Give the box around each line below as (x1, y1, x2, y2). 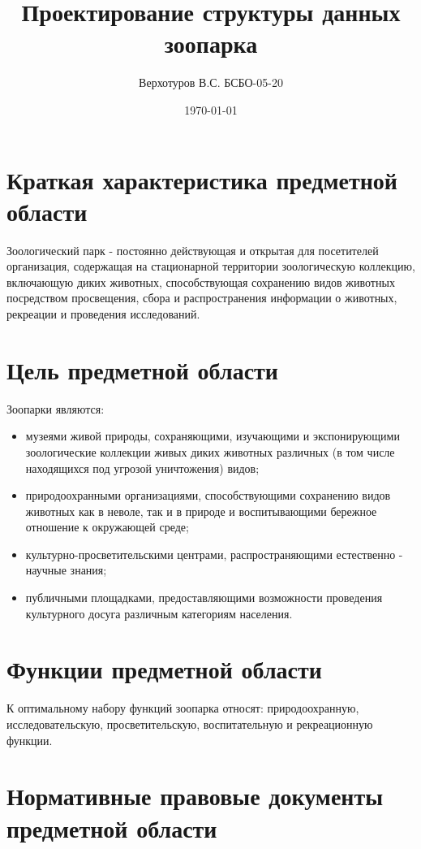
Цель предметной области (6, 353, 278, 386)
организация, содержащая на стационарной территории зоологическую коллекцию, (6, 258, 415, 275)
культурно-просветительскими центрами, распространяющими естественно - (25, 545, 403, 562)
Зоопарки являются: (6, 400, 105, 417)
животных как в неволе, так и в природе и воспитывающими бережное (25, 502, 377, 519)
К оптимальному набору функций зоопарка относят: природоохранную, (6, 700, 359, 717)
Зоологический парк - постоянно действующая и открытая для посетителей (6, 241, 379, 258)
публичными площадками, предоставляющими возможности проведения (25, 589, 383, 606)
